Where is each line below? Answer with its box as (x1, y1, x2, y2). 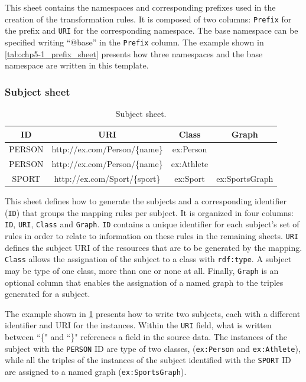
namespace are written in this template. (5, 59, 149, 71)
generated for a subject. (5, 288, 90, 300)
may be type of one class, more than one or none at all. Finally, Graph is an (5, 265, 279, 276)
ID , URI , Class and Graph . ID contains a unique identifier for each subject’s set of (5, 218, 300, 230)
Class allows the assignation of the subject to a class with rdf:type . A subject (5, 253, 292, 265)
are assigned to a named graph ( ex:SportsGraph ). (5, 365, 187, 377)
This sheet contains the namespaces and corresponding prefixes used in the (5, 1, 276, 13)
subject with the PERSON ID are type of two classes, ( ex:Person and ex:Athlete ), (5, 342, 301, 354)
